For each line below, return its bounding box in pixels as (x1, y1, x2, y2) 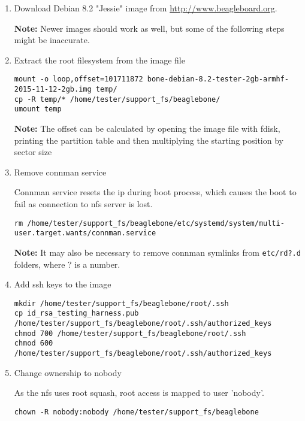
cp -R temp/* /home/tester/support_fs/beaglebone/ (14, 95, 221, 104)
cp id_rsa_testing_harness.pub (14, 309, 139, 318)
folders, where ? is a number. (14, 258, 120, 270)
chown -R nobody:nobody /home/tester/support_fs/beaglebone (14, 407, 259, 416)
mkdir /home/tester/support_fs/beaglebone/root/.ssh (14, 299, 229, 308)
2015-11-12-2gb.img (14, 85, 92, 94)
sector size (14, 146, 52, 158)
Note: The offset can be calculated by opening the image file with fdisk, (14, 122, 280, 134)
